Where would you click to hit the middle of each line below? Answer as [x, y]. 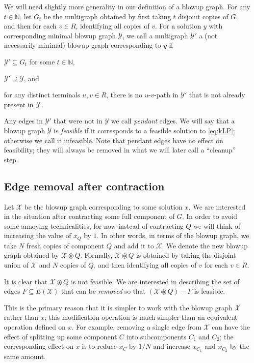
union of [16, 264]
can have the [231, 326]
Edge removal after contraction [84, 186]
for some [42, 61]
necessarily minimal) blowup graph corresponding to [83, 45]
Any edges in [24, 121]
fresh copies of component [65, 245]
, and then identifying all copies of [145, 264]
